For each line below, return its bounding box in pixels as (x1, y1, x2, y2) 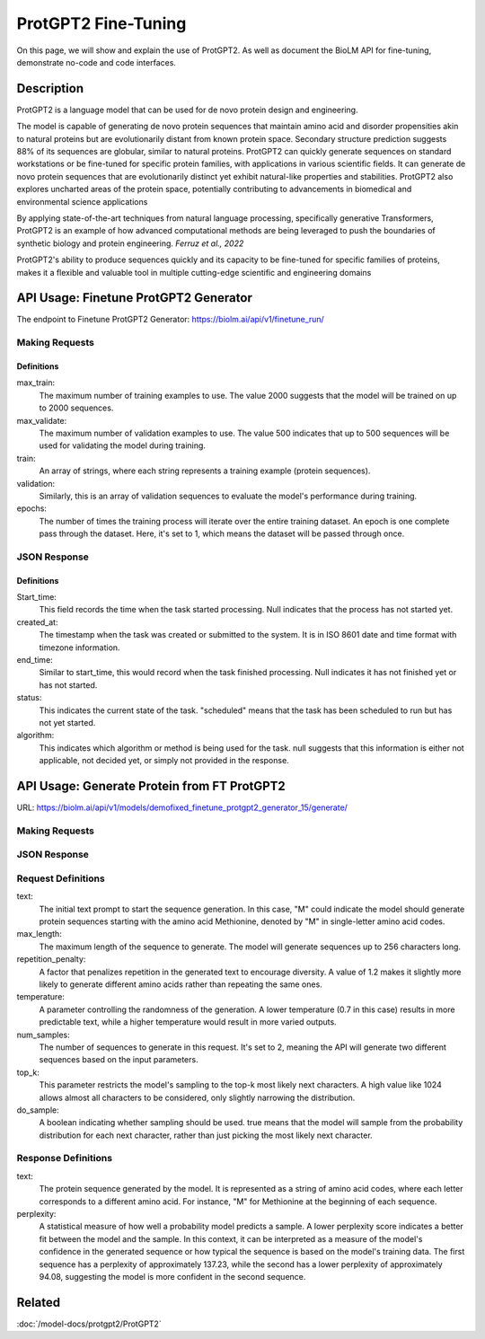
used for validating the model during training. (39, 440, 207, 451)
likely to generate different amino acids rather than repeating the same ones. (39, 979, 322, 990)
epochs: (16, 503, 47, 514)
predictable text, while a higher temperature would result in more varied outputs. (39, 1017, 337, 1027)
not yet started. (39, 717, 96, 727)
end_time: (16, 654, 53, 665)
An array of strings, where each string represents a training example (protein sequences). (39, 465, 371, 476)
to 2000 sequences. (39, 402, 114, 413)
